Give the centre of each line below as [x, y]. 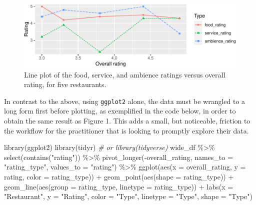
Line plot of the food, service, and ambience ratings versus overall [125, 74]
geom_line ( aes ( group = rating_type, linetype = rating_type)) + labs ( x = [119, 186]
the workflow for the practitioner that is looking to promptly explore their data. [126, 130]
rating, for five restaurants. [65, 84]
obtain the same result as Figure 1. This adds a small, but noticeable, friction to [127, 120]
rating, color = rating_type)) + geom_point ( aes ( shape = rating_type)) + [119, 176]
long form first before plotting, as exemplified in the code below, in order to [120, 111]
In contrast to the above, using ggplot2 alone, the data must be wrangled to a [125, 101]
